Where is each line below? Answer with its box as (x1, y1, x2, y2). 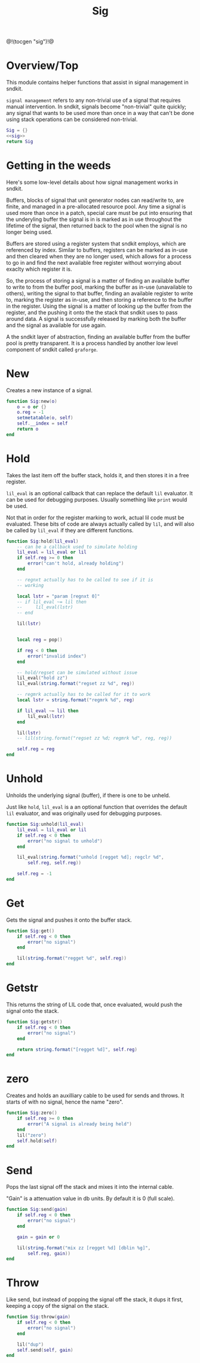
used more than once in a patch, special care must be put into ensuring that (6, 209, 193, 216)
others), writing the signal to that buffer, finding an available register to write (6, 289, 193, 297)
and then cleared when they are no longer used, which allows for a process (6, 253, 192, 260)
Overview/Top (6, 59, 79, 72)
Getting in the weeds (6, 159, 112, 172)
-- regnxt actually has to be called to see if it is (17, 577, 153, 583)
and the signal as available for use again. (6, 322, 106, 329)
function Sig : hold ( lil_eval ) (6, 538, 79, 544)
